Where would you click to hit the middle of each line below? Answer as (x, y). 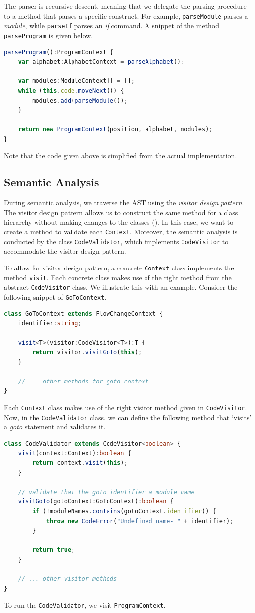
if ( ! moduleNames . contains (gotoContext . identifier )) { (124, 512)
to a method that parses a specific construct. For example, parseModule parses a (126, 16)
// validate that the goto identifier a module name (106, 492)
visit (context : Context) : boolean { (74, 453)
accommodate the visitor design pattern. (65, 251)
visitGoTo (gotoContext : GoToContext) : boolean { (96, 502)
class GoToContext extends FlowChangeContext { (84, 314)
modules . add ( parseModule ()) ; (80, 100)
